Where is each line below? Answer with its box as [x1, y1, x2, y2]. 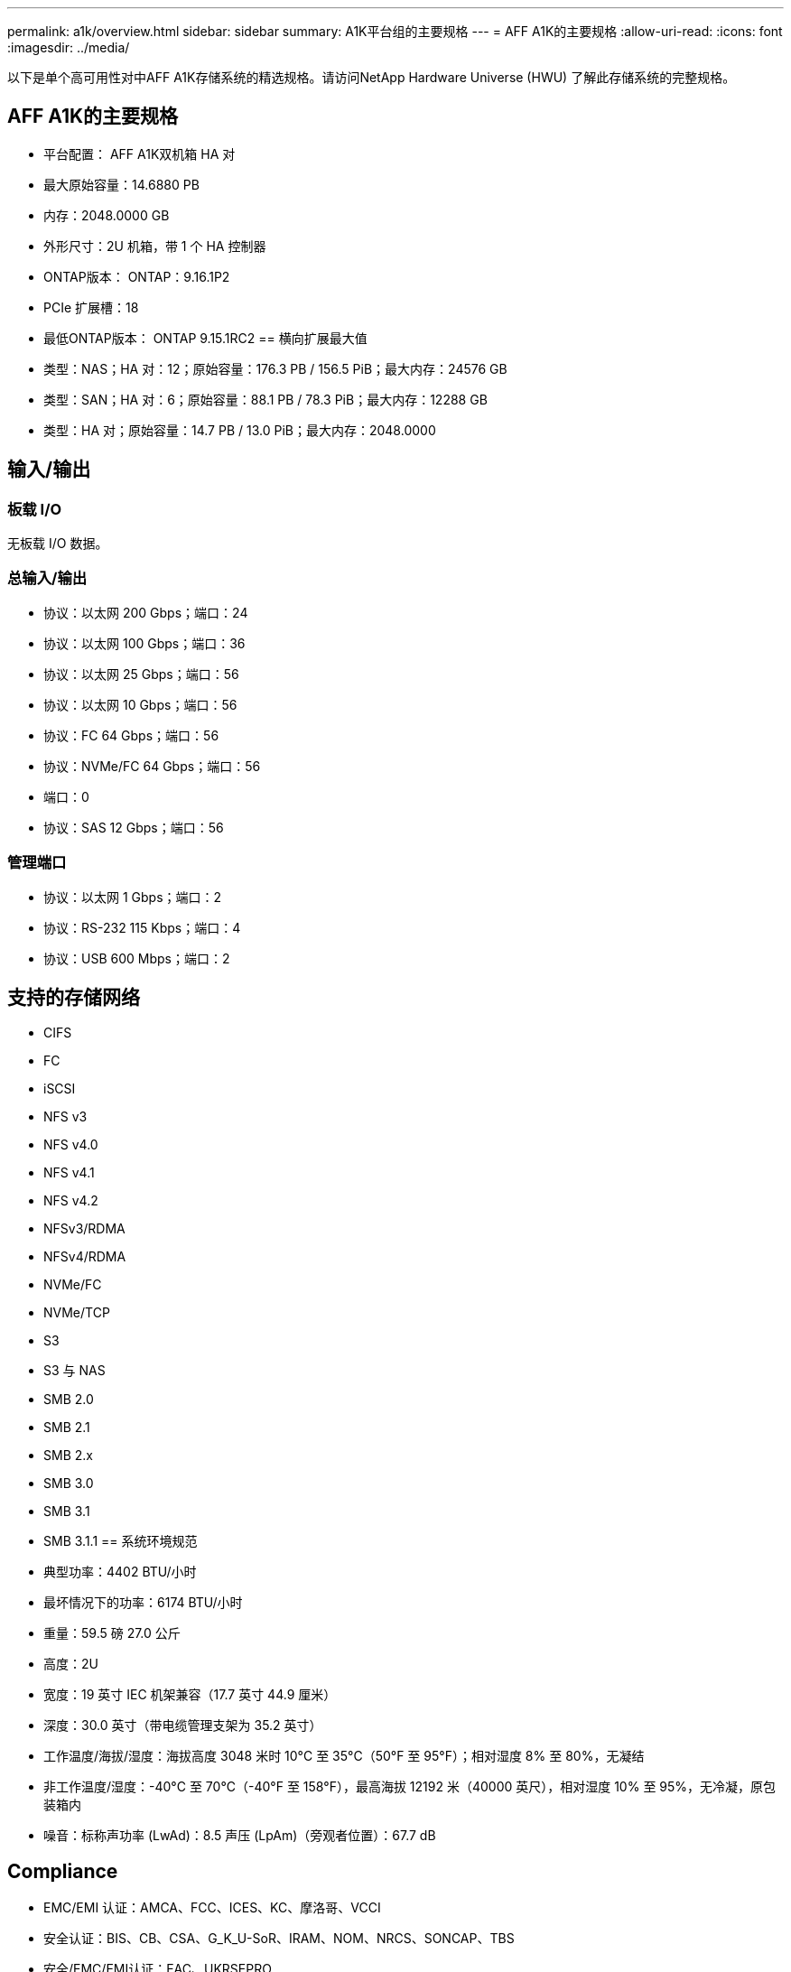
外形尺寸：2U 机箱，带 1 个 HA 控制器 [43, 237, 266, 254]
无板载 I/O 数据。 [7, 535, 108, 552]
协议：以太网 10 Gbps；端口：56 [43, 696, 237, 712]
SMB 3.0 [43, 1475, 94, 1492]
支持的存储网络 [7, 985, 140, 1009]
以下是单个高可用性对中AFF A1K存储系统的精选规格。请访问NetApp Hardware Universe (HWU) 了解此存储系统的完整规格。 [7, 70, 736, 85]
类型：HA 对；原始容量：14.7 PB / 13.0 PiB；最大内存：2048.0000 [43, 422, 436, 438]
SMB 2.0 [43, 1391, 94, 1408]
